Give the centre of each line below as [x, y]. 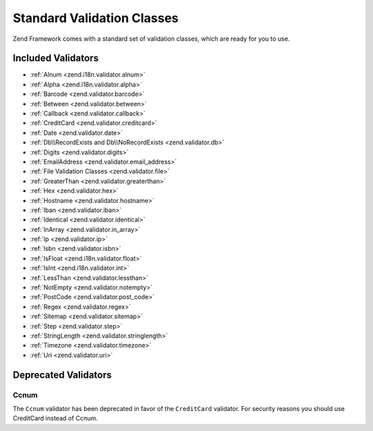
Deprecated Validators [62, 375]
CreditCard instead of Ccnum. [55, 419]
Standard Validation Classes [96, 18]
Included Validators [56, 58]
